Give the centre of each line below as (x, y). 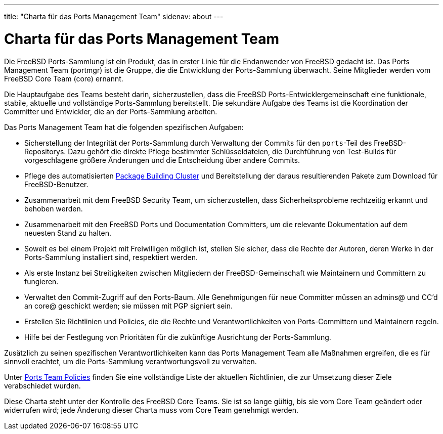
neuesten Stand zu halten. (68, 233)
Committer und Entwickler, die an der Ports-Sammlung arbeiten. (111, 111)
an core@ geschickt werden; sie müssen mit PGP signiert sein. (129, 306)
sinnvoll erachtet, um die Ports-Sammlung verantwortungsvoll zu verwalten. (130, 361)
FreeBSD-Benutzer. (56, 184)
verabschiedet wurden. (42, 385)
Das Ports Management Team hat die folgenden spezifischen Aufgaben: (124, 127)
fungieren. (41, 281)
